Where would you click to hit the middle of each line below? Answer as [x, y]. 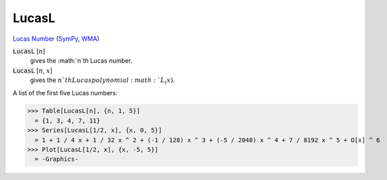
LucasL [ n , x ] [33, 70]
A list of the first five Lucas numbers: [65, 92]
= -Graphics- [57, 159]
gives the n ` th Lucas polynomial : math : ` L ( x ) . [102, 81]
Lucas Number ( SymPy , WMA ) [56, 39]
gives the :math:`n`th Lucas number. [81, 61]
